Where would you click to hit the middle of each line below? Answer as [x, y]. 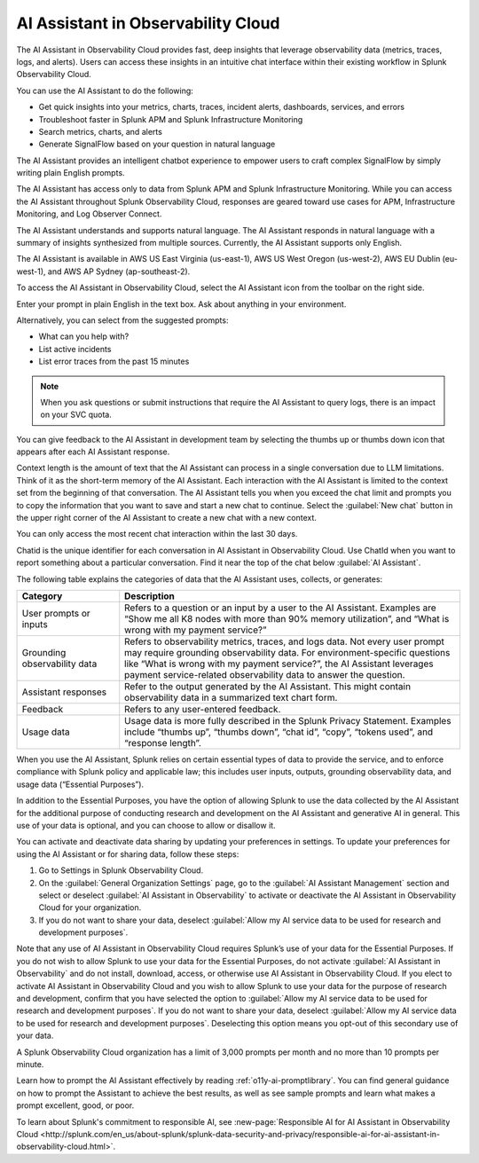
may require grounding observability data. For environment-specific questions [287, 652]
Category [42, 596]
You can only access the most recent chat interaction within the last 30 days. [157, 534]
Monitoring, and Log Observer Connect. [89, 214]
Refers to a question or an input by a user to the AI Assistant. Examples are [280, 608]
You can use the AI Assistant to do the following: [105, 90]
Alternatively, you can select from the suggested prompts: [122, 320]
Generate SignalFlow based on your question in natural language [157, 144]
